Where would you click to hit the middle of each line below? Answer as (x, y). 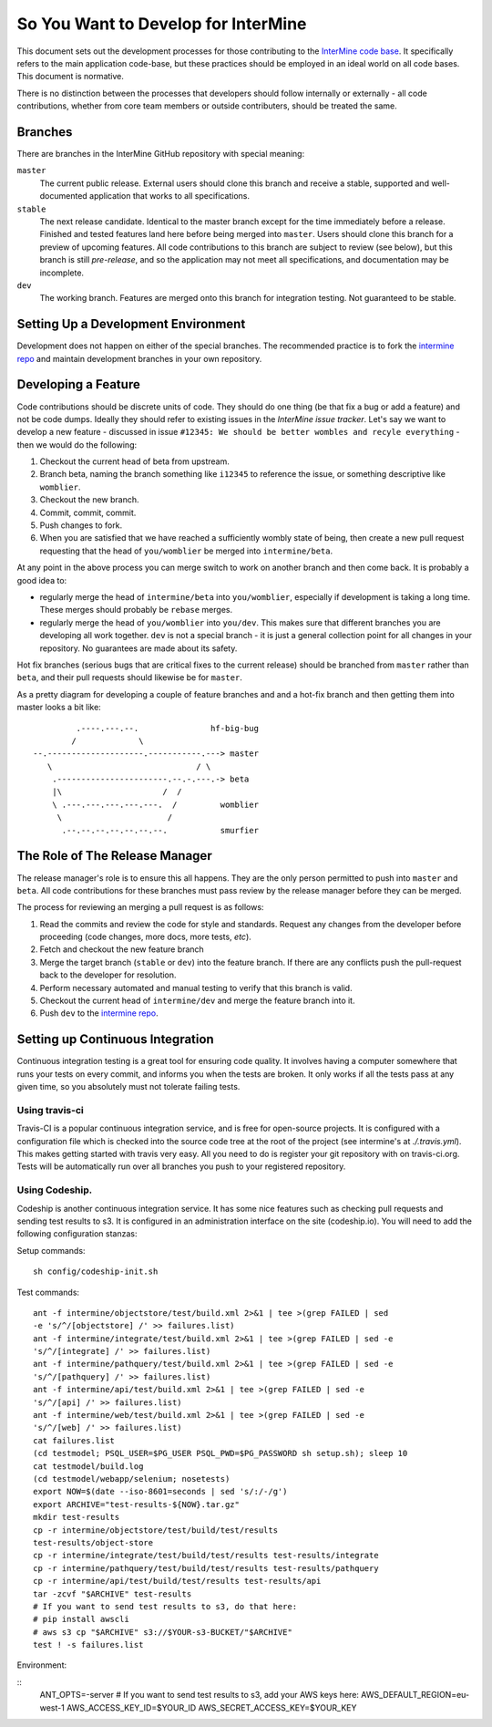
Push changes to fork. (81, 525)
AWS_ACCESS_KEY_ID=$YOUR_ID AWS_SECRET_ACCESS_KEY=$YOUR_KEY (212, 1707)
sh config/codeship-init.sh (96, 1272)
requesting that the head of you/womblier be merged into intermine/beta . (186, 551)
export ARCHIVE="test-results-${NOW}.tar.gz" (137, 1504)
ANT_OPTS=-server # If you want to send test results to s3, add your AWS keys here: (200, 1695)
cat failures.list (74, 1440)
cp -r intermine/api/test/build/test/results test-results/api (177, 1581)
